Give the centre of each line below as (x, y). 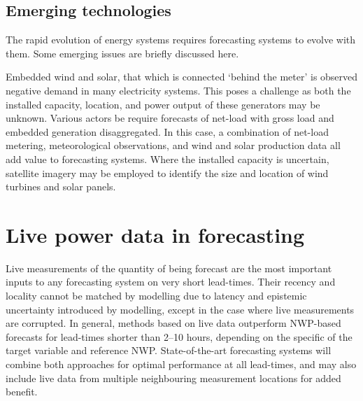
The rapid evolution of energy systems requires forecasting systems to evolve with (181, 40)
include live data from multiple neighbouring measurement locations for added (173, 378)
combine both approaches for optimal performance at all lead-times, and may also (181, 364)
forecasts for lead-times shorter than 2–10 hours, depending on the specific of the (179, 336)
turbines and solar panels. (61, 187)
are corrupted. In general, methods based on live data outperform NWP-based (173, 323)
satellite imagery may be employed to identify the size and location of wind (167, 173)
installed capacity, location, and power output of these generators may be (163, 104)
